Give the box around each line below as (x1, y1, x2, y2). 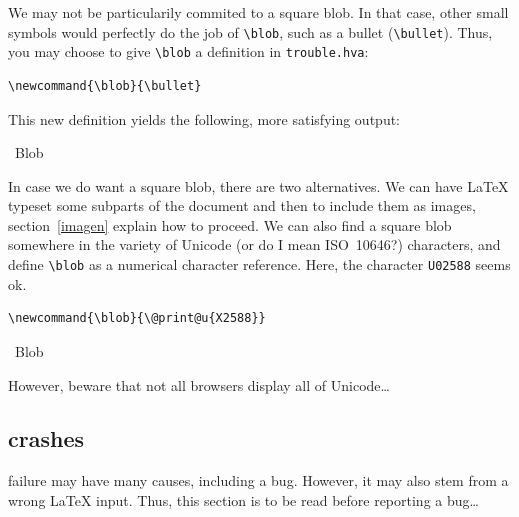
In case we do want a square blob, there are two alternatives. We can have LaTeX (8, 175, 509, 196)
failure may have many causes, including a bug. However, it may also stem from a (8, 470, 509, 491)
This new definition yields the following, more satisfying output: (8, 108, 400, 129)
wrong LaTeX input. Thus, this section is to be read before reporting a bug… (8, 489, 479, 510)
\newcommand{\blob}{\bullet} (8, 78, 202, 93)
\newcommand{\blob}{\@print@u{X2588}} (8, 311, 266, 326)
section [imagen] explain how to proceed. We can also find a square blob (8, 214, 452, 235)
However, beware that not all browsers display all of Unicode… (8, 374, 390, 395)
